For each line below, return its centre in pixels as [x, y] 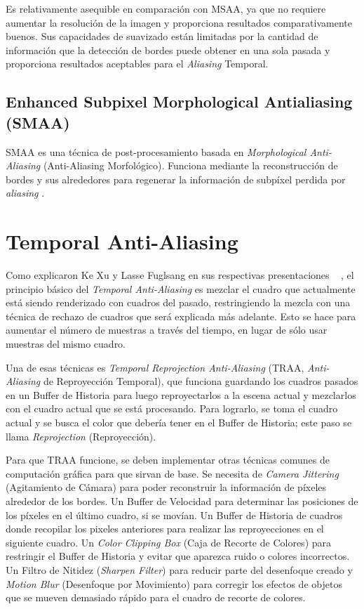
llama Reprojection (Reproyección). [81, 436]
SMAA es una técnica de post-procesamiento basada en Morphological [156, 151]
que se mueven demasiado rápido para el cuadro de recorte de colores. [156, 597]
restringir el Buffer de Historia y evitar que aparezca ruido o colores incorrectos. [178, 556]
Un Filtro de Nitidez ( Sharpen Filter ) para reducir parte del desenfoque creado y [179, 569]
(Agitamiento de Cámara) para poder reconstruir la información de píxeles [166, 487]
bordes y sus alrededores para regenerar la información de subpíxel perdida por [176, 179]
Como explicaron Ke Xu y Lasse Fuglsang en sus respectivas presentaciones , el [180, 275]
